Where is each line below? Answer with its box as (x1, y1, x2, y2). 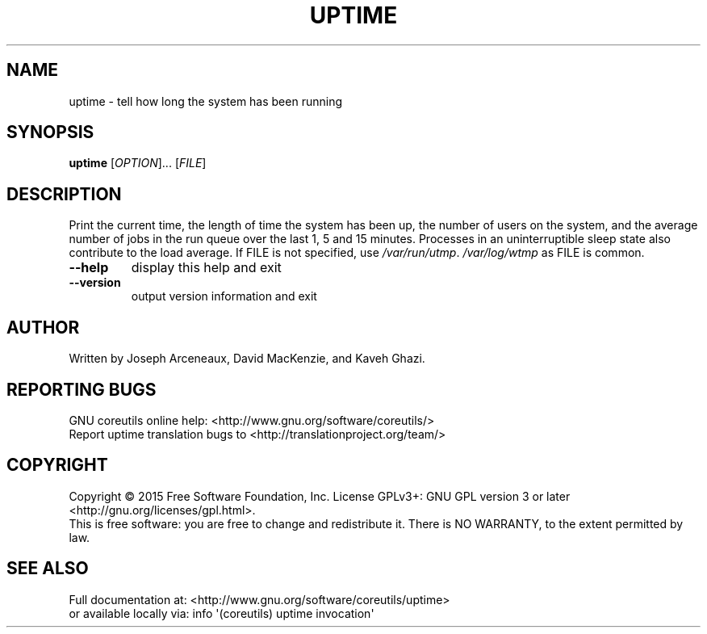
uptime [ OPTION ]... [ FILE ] (69, 156, 207, 170)
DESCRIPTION (6, 183, 122, 204)
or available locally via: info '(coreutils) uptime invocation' (69, 606, 374, 620)
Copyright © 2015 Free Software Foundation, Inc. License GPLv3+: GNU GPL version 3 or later (69, 489, 571, 503)
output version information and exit (131, 289, 317, 304)
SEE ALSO (6, 558, 89, 579)
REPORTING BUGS (6, 379, 157, 400)
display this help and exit (131, 259, 282, 276)
